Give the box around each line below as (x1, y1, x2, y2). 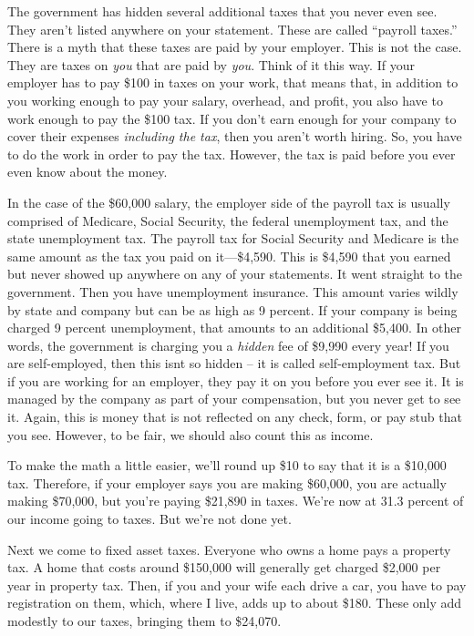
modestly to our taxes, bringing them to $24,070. (7, 611, 282, 630)
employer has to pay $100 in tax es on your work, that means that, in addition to (7, 73, 459, 92)
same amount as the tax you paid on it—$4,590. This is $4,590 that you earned (7, 246, 451, 265)
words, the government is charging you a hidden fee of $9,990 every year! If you (7, 335, 449, 354)
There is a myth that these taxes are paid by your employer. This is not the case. (7, 37, 462, 56)
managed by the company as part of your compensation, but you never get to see (7, 389, 461, 408)
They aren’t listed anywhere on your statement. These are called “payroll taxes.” (7, 19, 458, 38)
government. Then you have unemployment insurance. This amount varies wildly (7, 282, 459, 301)
